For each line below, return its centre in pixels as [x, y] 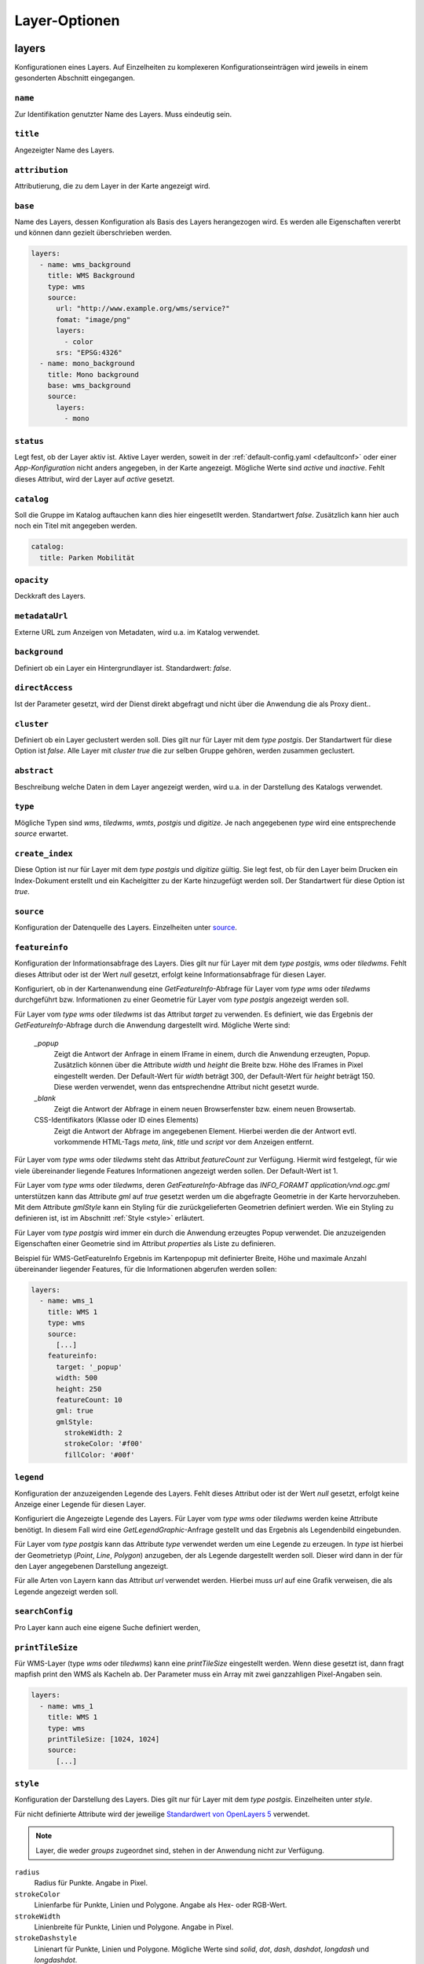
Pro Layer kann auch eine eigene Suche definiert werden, [108, 1627]
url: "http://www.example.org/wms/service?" [143, 309]
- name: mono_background [87, 364]
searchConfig [44, 1612]
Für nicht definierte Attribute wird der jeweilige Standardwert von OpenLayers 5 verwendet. [162, 1814]
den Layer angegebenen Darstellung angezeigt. [91, 1566]
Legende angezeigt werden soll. [66, 1592]
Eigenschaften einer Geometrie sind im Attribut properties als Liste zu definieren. [145, 1244]
